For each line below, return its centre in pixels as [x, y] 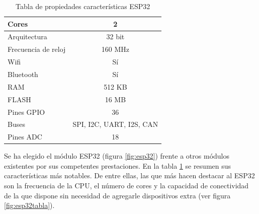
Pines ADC [25, 137]
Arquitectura [27, 37]
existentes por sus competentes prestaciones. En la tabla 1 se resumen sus [118, 165]
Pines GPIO [26, 112]
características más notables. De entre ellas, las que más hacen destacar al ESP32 [129, 175]
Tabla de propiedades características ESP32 [83, 6]
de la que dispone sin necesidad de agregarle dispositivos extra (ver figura [117, 195]
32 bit [115, 37]
